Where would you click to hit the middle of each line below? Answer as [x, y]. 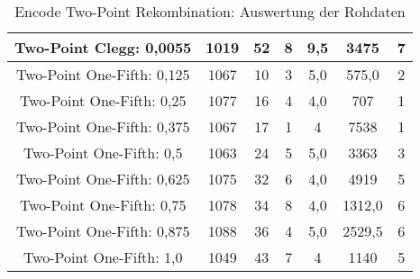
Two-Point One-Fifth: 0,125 [103, 74]
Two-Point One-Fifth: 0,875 [103, 231]
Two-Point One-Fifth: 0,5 [103, 153]
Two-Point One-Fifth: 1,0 [103, 257]
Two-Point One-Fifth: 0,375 [103, 126]
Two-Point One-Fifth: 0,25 [103, 100]
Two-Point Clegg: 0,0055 [103, 47]
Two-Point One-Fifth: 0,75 [103, 205]
